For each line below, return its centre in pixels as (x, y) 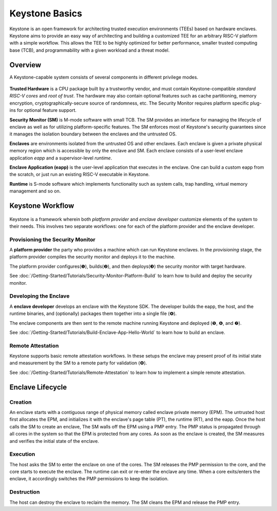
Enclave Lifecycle (38, 387)
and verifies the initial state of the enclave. (54, 441)
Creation (21, 402)
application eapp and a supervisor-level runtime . (61, 158)
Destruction (25, 492)
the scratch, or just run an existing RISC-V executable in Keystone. (80, 174)
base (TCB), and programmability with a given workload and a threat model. (90, 50)
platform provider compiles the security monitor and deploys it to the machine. (92, 257)
